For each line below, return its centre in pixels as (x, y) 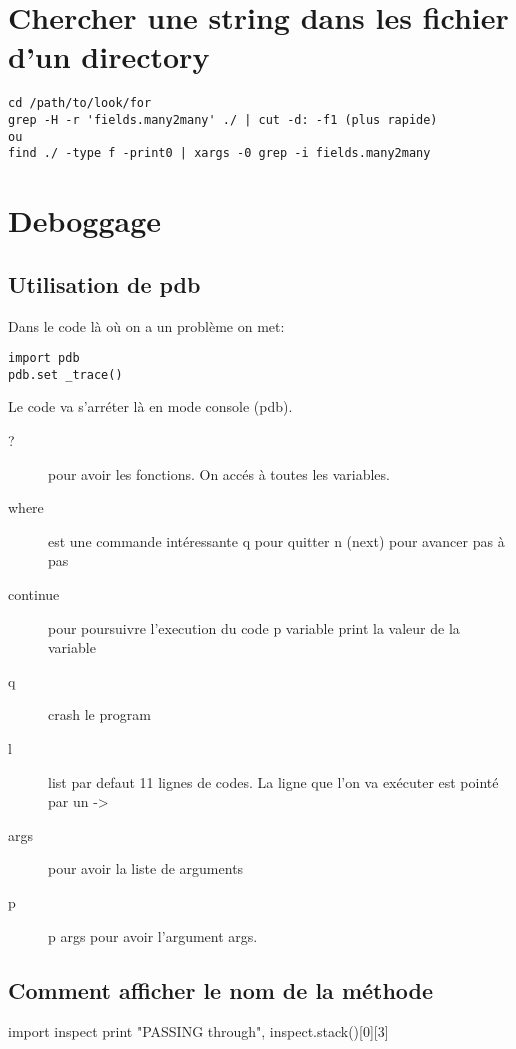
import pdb (44, 358)
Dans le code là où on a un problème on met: (146, 325)
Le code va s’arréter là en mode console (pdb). (150, 406)
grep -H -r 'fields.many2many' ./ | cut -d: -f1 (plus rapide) (223, 119)
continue (34, 593)
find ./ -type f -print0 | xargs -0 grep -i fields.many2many (219, 153)
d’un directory (109, 56)
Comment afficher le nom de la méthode (221, 989)
